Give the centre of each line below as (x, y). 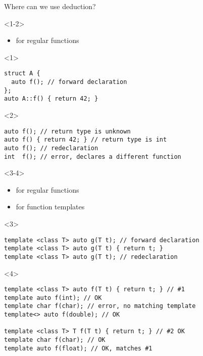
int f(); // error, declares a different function (93, 157)
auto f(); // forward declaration (69, 82)
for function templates (50, 207)
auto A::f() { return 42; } (51, 99)
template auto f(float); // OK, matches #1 (78, 348)
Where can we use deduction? (50, 6)
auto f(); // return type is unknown (67, 131)
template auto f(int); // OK (53, 298)
